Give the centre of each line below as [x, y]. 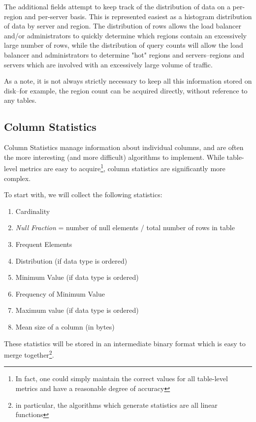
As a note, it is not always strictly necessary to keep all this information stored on [128, 81]
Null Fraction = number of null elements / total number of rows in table [125, 227]
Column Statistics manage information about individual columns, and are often [124, 147]
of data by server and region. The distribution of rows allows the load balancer [123, 26]
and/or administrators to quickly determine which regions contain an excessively [125, 35]
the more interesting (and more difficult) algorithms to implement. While [114, 157]
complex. [17, 178]
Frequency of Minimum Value [60, 293]
